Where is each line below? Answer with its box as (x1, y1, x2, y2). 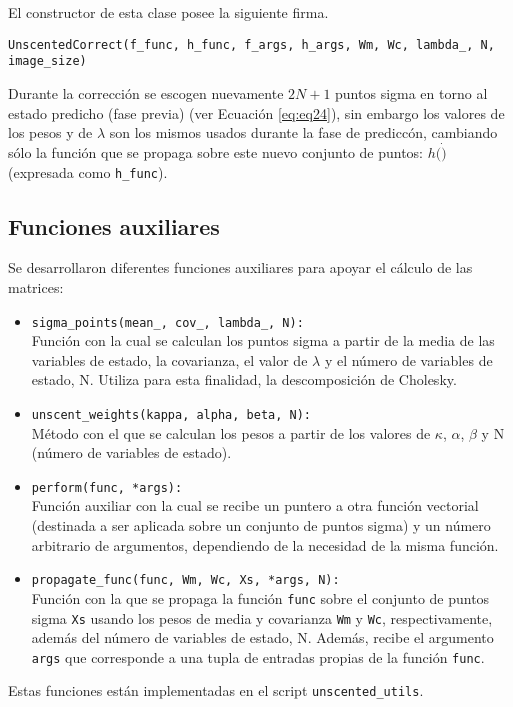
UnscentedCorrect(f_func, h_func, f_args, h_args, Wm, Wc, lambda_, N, (8, 37, 495, 52)
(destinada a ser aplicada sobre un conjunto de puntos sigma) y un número (31, 515, 491, 536)
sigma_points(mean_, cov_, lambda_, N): (31, 315, 304, 330)
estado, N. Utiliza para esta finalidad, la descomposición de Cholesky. (31, 369, 457, 390)
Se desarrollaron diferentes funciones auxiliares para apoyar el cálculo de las (8, 257, 473, 278)
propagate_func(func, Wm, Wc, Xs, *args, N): (31, 573, 340, 588)
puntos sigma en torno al (335, 82, 488, 103)
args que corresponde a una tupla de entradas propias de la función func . (31, 646, 485, 667)
